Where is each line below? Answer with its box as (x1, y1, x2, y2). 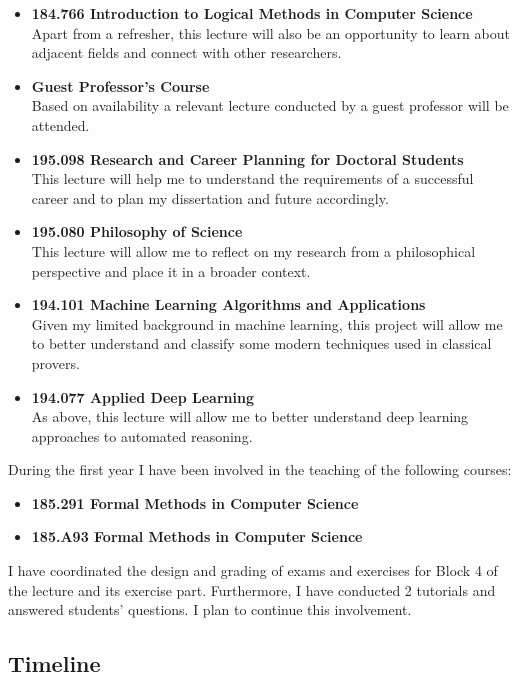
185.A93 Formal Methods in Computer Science (31, 526, 363, 547)
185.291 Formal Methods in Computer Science (31, 492, 359, 513)
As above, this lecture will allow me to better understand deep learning (31, 406, 469, 427)
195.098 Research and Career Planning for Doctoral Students (31, 148, 464, 169)
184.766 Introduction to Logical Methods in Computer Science (31, 3, 473, 23)
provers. (31, 352, 80, 373)
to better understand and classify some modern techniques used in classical (31, 333, 492, 354)
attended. (31, 114, 90, 135)
